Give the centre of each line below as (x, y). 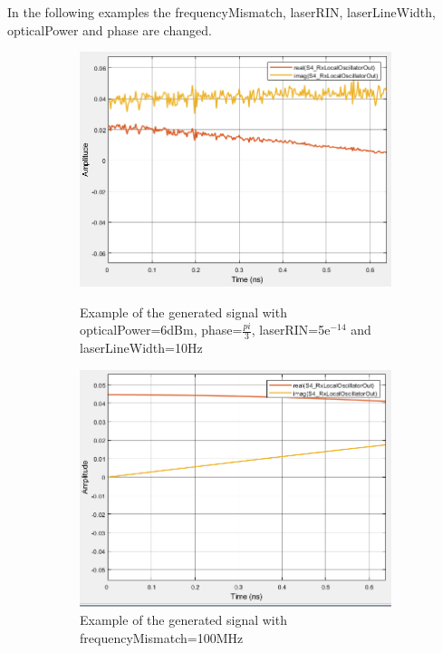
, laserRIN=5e (291, 330)
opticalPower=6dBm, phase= (161, 330)
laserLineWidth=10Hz (141, 348)
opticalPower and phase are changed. (110, 29)
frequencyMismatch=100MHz (162, 637)
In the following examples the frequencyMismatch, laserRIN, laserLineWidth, (221, 12)
